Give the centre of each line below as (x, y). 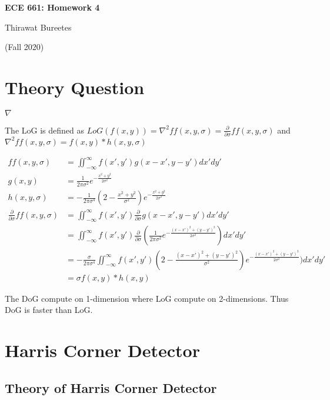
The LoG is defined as (44, 130)
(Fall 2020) (24, 47)
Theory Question (75, 87)
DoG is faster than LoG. (49, 310)
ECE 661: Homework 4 (52, 7)
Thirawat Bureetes (38, 27)
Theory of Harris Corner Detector (111, 387)
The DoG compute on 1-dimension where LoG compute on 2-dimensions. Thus (147, 298)
